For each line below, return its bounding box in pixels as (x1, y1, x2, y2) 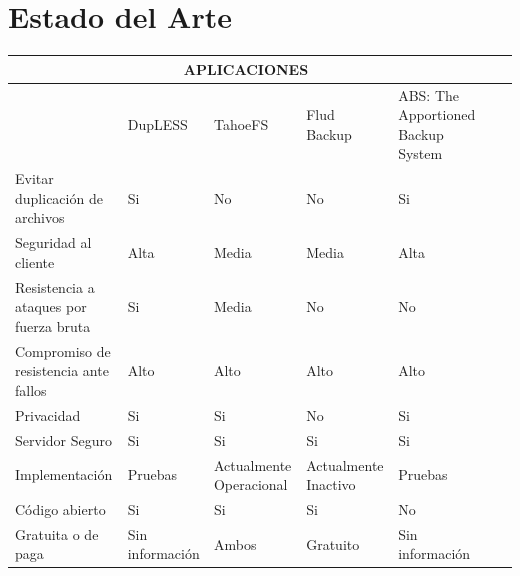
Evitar (15, 168, 54, 189)
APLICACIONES (183, 58, 309, 79)
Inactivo (306, 474, 356, 495)
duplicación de (15, 187, 103, 208)
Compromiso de (15, 340, 111, 361)
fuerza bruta (15, 315, 91, 336)
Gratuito (306, 533, 360, 554)
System (398, 143, 443, 164)
